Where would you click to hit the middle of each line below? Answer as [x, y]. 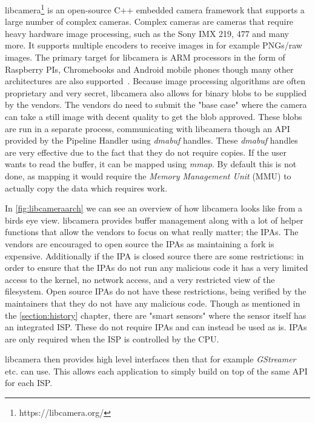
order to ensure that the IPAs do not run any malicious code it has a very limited [157, 268]
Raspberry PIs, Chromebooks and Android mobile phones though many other [149, 69]
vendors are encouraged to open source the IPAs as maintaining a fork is [140, 243]
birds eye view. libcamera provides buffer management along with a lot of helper [154, 220]
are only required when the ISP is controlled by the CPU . [112, 338]
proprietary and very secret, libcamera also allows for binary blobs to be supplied [156, 92]
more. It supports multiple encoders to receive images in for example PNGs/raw [154, 45]
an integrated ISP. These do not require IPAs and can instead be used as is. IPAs [156, 327]
